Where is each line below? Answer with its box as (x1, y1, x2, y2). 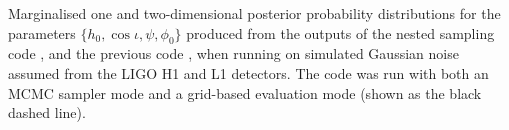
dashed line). (8, 102, 86, 123)
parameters (8, 22, 76, 43)
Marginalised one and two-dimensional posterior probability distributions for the (8, 3, 501, 23)
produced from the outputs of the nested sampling (186, 22, 495, 43)
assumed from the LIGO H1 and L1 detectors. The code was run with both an (8, 62, 489, 83)
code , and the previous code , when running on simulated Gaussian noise (8, 43, 459, 64)
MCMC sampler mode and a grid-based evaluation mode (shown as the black (8, 82, 482, 103)
